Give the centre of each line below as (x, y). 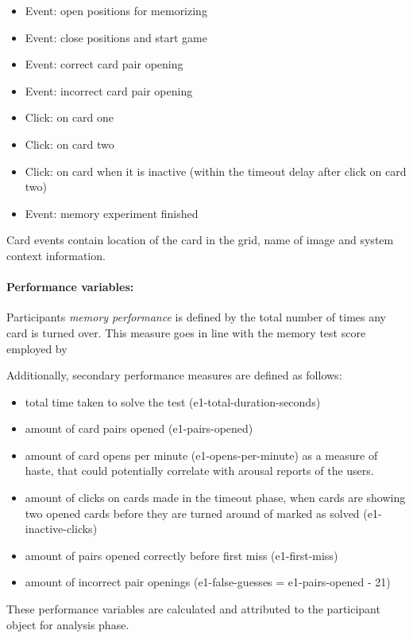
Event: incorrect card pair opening (109, 90)
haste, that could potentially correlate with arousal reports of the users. (199, 471)
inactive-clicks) (61, 529)
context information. (56, 255)
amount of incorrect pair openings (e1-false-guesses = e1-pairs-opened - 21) (208, 582)
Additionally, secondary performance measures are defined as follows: (174, 375)
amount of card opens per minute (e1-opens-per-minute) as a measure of (201, 455)
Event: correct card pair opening (104, 64)
